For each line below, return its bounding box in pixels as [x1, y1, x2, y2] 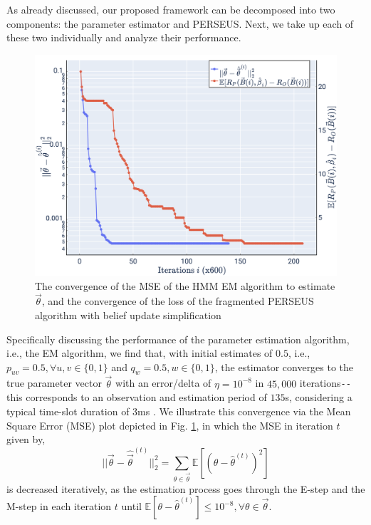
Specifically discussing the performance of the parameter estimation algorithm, [6, 331, 350, 346]
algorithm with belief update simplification [35, 307, 221, 322]
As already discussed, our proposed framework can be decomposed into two [6, 2, 335, 16]
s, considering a [285, 390, 352, 405]
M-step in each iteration [6, 499, 112, 514]
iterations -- [299, 375, 351, 390]
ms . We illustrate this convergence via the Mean [137, 403, 351, 418]
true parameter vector [6, 375, 102, 390]
